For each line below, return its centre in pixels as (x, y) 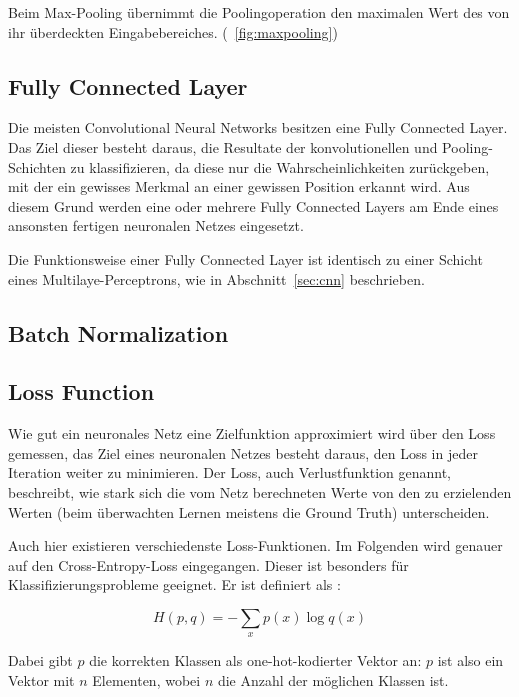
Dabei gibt (40, 660)
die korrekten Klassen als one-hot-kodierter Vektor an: (255, 660)
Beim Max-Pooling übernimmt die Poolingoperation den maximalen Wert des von (259, 12)
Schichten (37, 166)
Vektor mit (41, 679)
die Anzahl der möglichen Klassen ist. (333, 679)
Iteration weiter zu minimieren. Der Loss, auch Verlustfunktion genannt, (230, 472)
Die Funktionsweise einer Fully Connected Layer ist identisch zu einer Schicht (245, 258)
